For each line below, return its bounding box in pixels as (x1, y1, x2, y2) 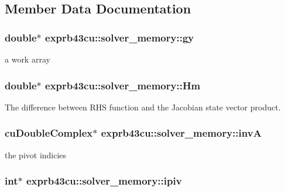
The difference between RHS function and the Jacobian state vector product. (5, 100, 281, 113)
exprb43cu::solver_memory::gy (45, 30, 194, 44)
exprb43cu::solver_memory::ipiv (26, 173, 182, 188)
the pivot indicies (5, 148, 67, 161)
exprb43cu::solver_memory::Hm (45, 78, 201, 92)
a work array (5, 53, 50, 65)
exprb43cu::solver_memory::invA (101, 126, 262, 140)
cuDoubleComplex (5, 126, 93, 140)
